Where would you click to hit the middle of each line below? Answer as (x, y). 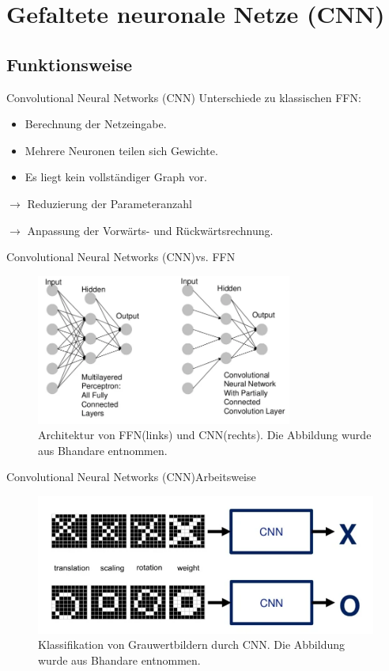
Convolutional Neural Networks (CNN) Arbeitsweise (131, 477)
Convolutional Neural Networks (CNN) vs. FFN (121, 257)
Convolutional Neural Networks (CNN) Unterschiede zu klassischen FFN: (184, 97)
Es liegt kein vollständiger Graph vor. (116, 177)
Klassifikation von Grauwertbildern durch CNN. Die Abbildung (192, 644)
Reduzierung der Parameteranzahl (110, 203)
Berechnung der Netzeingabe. (96, 124)
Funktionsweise (70, 64)
